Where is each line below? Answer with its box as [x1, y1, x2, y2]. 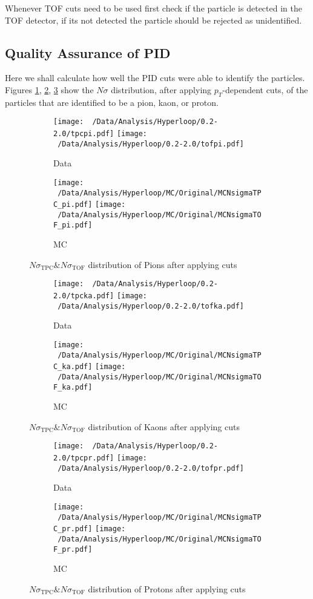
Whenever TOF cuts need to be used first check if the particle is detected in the [5, 2, 302, 14]
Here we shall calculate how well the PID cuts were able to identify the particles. [5, 71, 305, 84]
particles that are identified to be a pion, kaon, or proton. [5, 96, 219, 108]
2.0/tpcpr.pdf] [53, 454, 114, 463]
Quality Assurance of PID [5, 43, 171, 62]
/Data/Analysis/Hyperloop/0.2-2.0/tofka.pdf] [58, 301, 244, 310]
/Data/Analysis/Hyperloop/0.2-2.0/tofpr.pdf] [58, 463, 244, 473]
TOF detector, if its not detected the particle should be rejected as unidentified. [5, 13, 302, 26]
